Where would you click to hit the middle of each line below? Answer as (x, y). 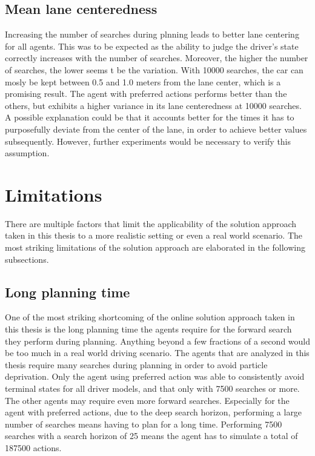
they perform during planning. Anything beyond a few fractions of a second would (157, 341)
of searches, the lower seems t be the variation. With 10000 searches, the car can (154, 69)
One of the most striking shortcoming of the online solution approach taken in (150, 317)
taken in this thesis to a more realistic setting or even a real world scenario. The (154, 235)
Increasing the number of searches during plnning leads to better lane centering (152, 34)
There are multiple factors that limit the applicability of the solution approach (151, 223)
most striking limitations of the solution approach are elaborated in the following (155, 247)
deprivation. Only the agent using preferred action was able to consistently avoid (155, 376)
